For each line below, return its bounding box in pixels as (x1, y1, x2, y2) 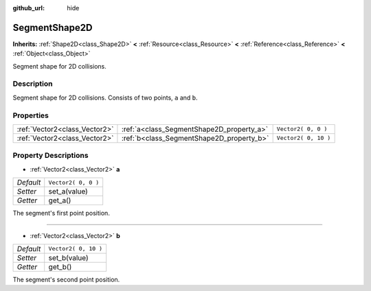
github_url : (12, 4, 45, 12)
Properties (12, 110, 49, 120)
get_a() (48, 196, 71, 205)
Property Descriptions (12, 151, 89, 161)
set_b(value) (48, 253, 89, 262)
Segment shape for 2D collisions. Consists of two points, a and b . (12, 93, 199, 102)
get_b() (48, 261, 72, 271)
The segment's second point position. (12, 275, 120, 283)
